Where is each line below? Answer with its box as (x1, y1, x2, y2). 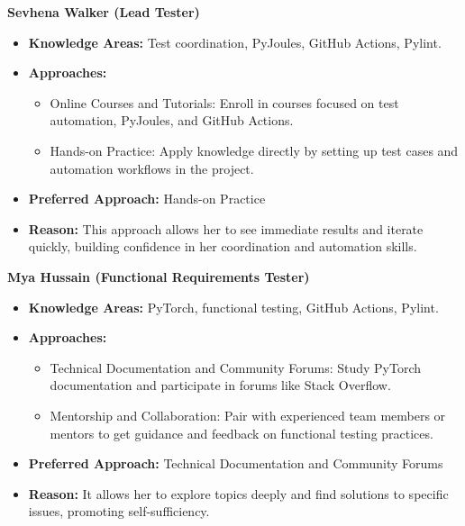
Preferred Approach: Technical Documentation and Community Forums (28, 454, 443, 473)
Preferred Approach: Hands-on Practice (28, 189, 266, 208)
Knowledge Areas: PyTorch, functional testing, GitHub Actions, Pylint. (28, 297, 439, 316)
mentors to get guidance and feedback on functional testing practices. (50, 423, 433, 442)
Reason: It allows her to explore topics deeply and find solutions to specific (28, 484, 449, 503)
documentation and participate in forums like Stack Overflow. (50, 376, 391, 394)
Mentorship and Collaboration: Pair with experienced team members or (50, 405, 446, 424)
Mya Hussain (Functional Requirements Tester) (7, 267, 310, 286)
